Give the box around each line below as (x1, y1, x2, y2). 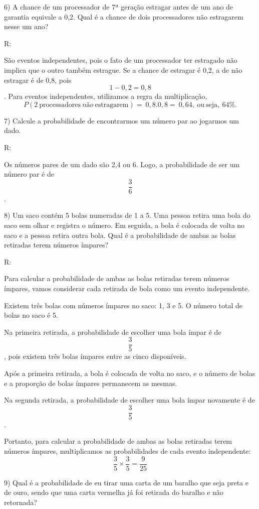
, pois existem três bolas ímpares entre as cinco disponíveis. (4, 351, 186, 361)
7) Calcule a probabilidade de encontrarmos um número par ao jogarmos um (4, 115, 239, 125)
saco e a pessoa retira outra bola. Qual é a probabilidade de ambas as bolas (4, 229, 236, 240)
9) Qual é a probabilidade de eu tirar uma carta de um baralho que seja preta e (4, 477, 248, 487)
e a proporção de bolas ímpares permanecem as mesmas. (4, 377, 177, 388)
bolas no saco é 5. (4, 310, 58, 320)
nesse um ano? (4, 21, 49, 32)
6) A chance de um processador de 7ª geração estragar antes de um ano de (4, 2, 233, 12)
